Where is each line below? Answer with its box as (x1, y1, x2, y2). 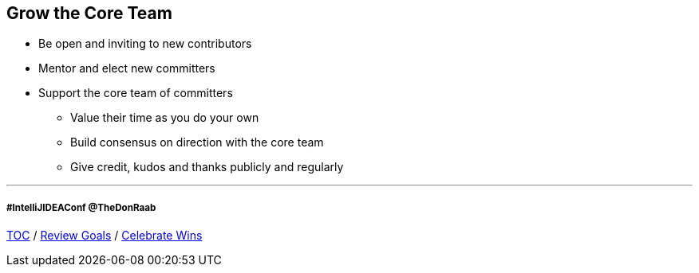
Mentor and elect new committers (38, 61, 215, 76)
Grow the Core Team (6, 3, 172, 23)
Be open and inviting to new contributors (38, 37, 252, 51)
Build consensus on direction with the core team (70, 135, 324, 150)
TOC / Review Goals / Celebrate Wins (6, 228, 203, 243)
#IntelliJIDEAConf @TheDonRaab (6, 201, 156, 213)
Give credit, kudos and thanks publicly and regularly (70, 160, 344, 174)
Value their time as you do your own (70, 111, 259, 125)
